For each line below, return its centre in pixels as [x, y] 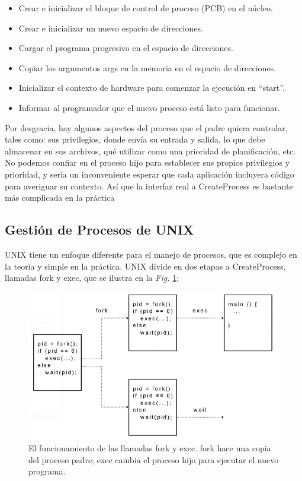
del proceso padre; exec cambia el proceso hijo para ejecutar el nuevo [154, 459]
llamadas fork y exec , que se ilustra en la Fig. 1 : [92, 278]
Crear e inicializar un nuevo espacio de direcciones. [111, 28]
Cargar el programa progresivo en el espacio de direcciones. [126, 48]
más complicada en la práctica [60, 197]
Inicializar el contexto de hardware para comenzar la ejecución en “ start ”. [152, 88]
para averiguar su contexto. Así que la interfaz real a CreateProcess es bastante [149, 186]
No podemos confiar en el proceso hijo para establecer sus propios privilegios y [147, 162]
